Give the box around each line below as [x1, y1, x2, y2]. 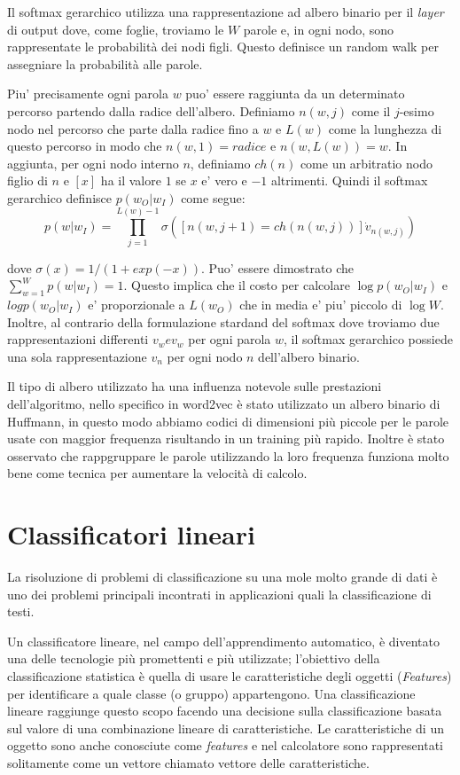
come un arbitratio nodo [300, 153, 433, 172]
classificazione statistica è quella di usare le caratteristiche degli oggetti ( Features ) [7, 667, 452, 685]
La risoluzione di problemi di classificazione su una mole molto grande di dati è [7, 568, 438, 586]
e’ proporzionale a [88, 295, 185, 314]
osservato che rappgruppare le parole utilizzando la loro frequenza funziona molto [7, 446, 449, 465]
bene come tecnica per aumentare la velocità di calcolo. [7, 464, 308, 482]
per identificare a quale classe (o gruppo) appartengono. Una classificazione [7, 684, 416, 702]
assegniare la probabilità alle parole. [7, 54, 203, 73]
